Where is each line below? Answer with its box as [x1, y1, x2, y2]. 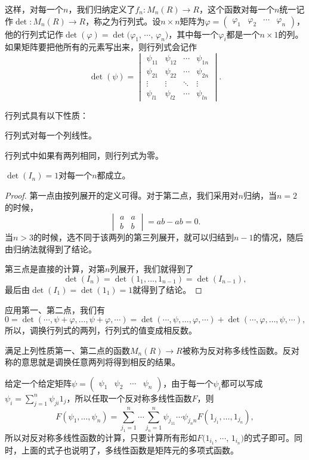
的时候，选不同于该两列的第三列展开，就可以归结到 [33, 231, 234, 243]
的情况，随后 [253, 231, 304, 243]
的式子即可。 [244, 431, 295, 443]
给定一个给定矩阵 [5, 376, 72, 389]
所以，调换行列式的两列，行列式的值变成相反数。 [5, 324, 197, 336]
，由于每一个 [163, 376, 214, 389]
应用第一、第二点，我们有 [5, 303, 105, 316]
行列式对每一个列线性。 [5, 129, 97, 141]
